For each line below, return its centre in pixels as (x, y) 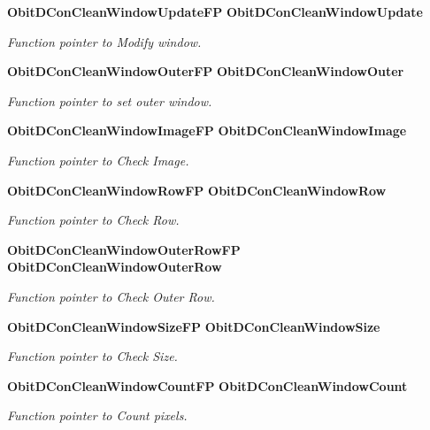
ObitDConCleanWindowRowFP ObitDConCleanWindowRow (197, 190)
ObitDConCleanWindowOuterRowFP (124, 249)
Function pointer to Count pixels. (97, 415)
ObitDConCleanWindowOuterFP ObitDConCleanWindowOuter (206, 71)
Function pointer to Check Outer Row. (111, 296)
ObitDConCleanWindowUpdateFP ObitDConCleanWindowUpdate (215, 12)
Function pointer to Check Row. (93, 220)
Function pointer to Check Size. (92, 356)
